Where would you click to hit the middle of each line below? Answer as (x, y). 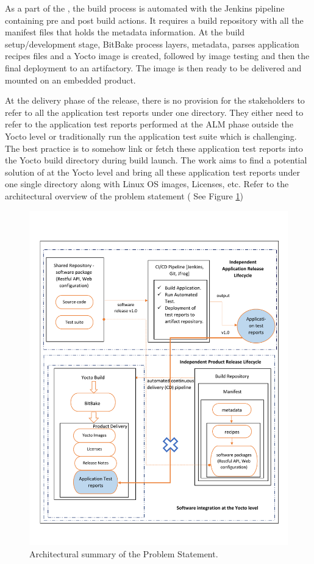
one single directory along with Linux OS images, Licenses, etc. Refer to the (147, 184)
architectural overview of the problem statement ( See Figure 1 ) (124, 195)
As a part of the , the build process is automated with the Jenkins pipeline (145, 8)
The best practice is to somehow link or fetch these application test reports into (154, 148)
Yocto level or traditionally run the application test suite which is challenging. (151, 136)
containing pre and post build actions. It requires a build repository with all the (154, 20)
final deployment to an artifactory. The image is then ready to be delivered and (153, 67)
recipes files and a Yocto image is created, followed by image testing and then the (157, 56)
